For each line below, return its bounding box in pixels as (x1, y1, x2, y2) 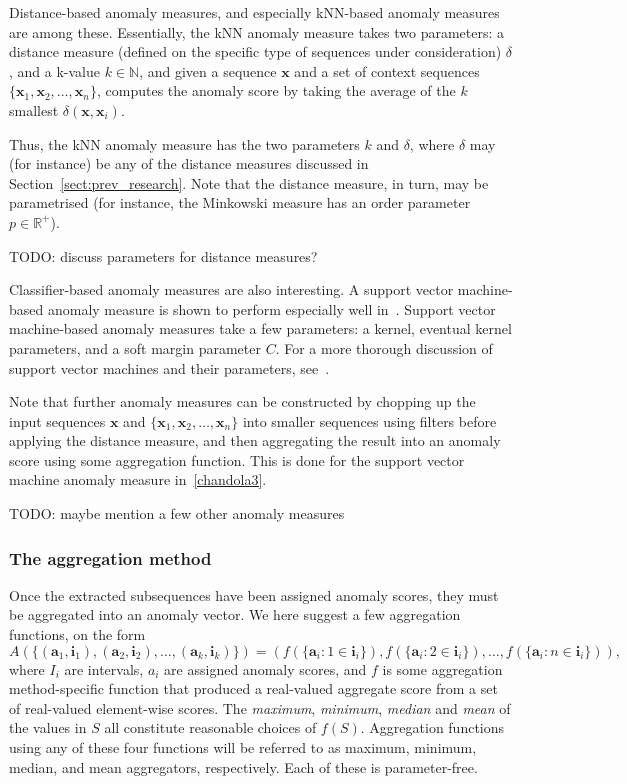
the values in (9, 717, 87, 738)
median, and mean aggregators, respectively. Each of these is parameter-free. (9, 756, 478, 777)
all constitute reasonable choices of (104, 717, 317, 738)
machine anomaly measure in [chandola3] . (9, 469, 267, 490)
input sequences (9, 410, 106, 431)
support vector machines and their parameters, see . (9, 357, 330, 378)
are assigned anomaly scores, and (164, 658, 367, 679)
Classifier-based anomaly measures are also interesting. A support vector (9, 279, 454, 300)
